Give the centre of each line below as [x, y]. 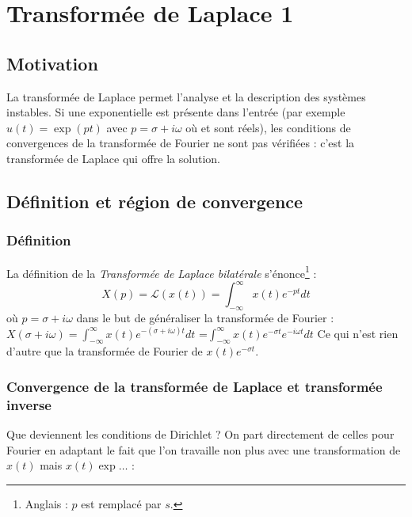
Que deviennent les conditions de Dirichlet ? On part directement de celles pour [200, 434]
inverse [29, 404]
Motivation [52, 63]
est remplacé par [121, 504]
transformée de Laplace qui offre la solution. [113, 158]
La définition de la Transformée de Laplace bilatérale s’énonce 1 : [162, 272]
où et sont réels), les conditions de [268, 127]
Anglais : [46, 504]
